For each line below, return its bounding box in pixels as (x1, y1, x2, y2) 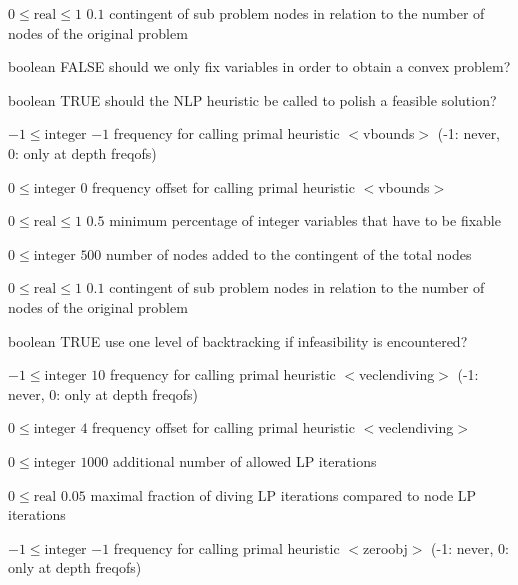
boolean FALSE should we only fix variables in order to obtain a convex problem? (8, 56, 511, 77)
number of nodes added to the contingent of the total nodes (106, 243, 472, 264)
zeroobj (363, 537, 408, 558)
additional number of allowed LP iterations (113, 450, 377, 471)
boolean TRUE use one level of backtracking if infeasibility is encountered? (8, 330, 468, 351)
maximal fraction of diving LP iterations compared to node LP (90, 484, 477, 505)
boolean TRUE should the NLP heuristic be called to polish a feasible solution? (8, 89, 497, 110)
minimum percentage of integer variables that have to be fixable (109, 210, 501, 231)
